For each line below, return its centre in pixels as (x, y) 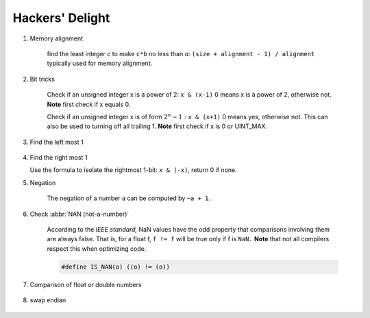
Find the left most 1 (57, 142)
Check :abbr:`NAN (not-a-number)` (79, 214)
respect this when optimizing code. (97, 248)
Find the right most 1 (59, 158)
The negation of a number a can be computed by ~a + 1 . (128, 198)
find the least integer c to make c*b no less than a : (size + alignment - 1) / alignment (181, 53)
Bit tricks (42, 79)
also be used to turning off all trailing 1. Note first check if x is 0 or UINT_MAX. (157, 126)
